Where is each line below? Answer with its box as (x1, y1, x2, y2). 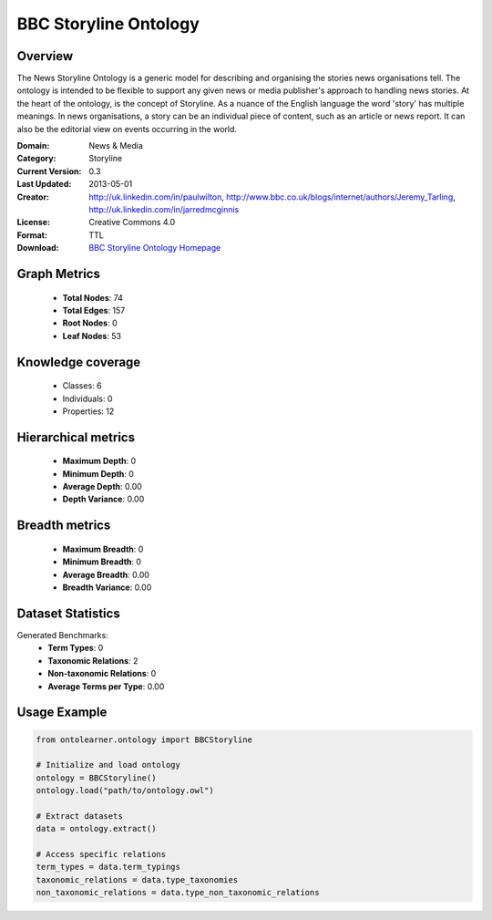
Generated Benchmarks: (16, 629, 108, 640)
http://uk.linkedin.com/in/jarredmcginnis (88, 203, 240, 214)
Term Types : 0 (47, 643, 104, 654)
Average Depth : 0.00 (62, 481, 143, 492)
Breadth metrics (16, 518, 111, 533)
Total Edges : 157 (62, 305, 126, 315)
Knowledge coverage (16, 354, 141, 369)
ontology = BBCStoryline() (36, 772, 157, 783)
